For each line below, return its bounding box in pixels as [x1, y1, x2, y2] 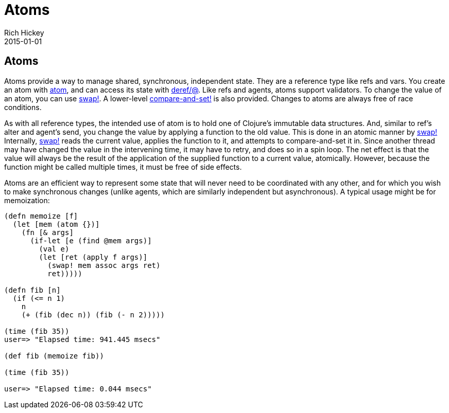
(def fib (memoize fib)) [4, 351, 104, 360]
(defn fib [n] [4, 285, 61, 294]
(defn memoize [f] [4, 211, 78, 220]
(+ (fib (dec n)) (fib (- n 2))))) [21, 310, 165, 319]
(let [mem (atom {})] [12, 220, 100, 228]
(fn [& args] [21, 228, 74, 237]
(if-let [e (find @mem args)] [30, 236, 152, 245]
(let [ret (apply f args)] [39, 253, 148, 261]
